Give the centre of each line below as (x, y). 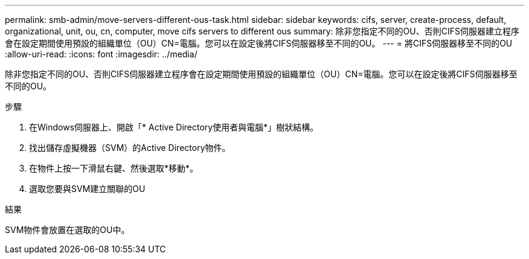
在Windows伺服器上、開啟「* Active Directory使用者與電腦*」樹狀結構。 (174, 127)
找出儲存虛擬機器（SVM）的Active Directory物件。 (130, 148)
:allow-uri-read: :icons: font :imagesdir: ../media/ (101, 54)
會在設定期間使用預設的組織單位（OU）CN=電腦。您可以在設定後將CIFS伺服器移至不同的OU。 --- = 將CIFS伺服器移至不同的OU (259, 43)
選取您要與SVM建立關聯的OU (87, 189)
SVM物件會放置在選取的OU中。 (67, 230)
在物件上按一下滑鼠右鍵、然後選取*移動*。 (114, 168)
